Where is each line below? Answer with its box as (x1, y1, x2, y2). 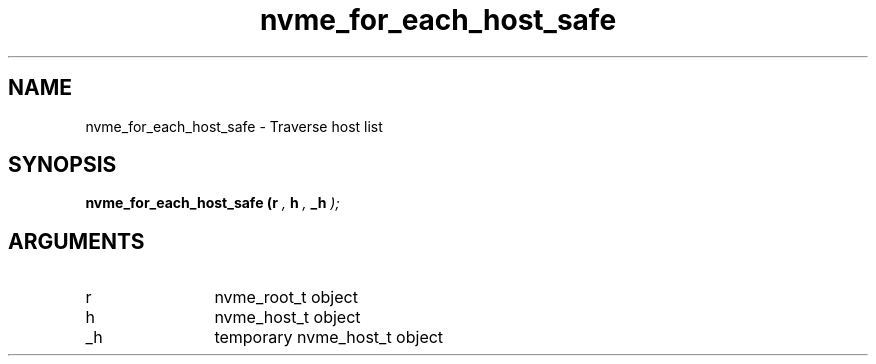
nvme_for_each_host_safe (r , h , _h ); (85, 194, 340, 212)
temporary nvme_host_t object (214, 327, 444, 348)
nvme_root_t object (214, 287, 358, 308)
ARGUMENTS (8, 228, 145, 254)
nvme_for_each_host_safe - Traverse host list (85, 117, 383, 135)
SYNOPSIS (8, 152, 117, 178)
